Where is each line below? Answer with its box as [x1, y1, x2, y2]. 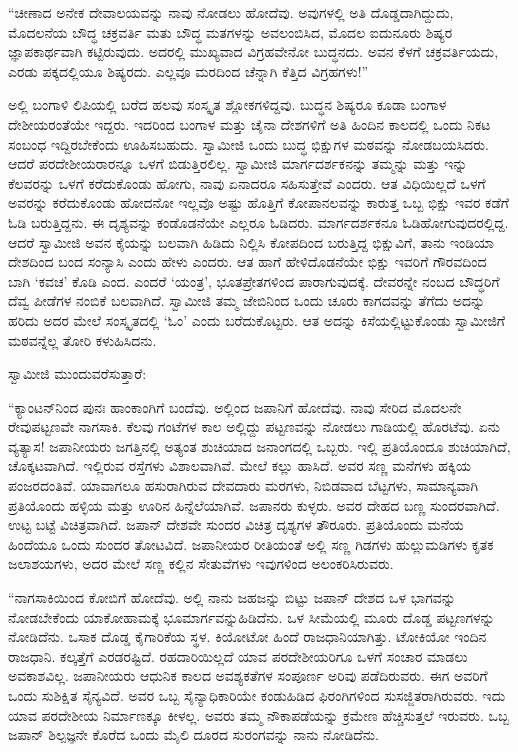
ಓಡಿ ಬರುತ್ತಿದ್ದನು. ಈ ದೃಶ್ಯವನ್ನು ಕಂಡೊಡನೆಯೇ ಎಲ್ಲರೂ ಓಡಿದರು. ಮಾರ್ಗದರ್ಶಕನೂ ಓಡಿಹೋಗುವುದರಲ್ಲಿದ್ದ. [8, 211, 509, 232]
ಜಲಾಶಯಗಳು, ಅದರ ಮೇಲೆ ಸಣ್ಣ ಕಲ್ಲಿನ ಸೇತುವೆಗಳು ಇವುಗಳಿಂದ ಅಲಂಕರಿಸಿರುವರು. [8, 553, 394, 574]
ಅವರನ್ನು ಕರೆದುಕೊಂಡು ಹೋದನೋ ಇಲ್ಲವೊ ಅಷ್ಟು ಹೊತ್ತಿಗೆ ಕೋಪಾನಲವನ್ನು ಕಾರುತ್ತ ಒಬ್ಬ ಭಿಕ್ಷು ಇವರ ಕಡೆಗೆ [8, 192, 510, 213]
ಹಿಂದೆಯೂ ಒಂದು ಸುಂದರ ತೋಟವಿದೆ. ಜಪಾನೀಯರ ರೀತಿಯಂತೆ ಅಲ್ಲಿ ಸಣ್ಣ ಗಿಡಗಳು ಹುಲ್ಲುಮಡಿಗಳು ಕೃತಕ [8, 533, 494, 554]
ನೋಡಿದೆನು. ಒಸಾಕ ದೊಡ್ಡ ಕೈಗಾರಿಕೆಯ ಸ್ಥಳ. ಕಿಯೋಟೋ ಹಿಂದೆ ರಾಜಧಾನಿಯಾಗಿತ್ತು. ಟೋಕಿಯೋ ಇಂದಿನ [8, 626, 487, 647]
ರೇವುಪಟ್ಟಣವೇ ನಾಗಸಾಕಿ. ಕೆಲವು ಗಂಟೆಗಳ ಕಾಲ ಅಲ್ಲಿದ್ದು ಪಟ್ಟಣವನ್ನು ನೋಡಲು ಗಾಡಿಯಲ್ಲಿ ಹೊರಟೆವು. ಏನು [8, 416, 500, 437]
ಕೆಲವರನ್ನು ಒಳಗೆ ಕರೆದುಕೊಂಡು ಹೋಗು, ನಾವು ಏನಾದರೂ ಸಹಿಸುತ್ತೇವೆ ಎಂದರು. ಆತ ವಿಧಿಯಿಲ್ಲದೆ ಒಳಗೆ [8, 172, 486, 193]
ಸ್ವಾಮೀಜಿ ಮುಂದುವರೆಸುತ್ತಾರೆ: [8, 363, 147, 384]
